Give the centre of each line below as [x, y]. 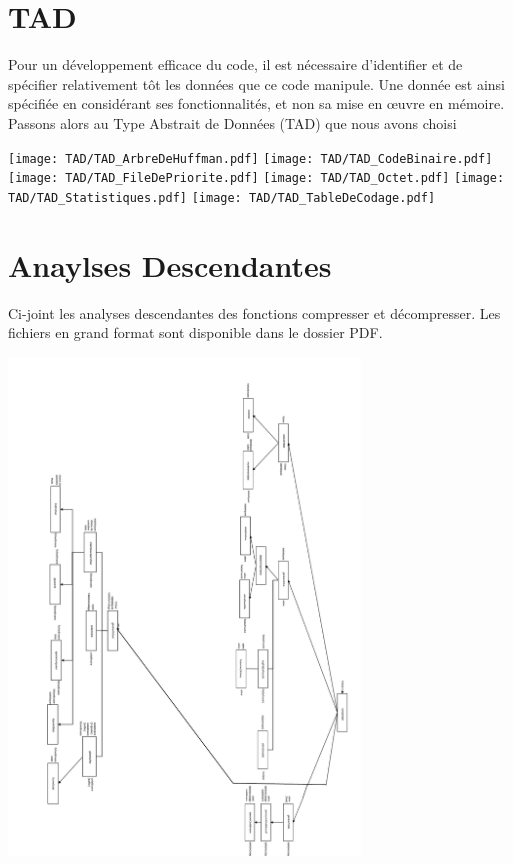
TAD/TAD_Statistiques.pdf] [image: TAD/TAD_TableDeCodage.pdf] [222, 197]
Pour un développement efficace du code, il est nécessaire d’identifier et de [235, 64]
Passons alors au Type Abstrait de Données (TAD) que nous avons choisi [232, 122]
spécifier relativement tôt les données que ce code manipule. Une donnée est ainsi [257, 83]
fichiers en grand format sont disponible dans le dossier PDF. [195, 332]
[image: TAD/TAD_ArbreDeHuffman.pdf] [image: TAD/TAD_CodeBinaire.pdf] [250, 158]
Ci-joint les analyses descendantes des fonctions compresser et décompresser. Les [254, 312]
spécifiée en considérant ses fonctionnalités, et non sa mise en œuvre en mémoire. [256, 103]
